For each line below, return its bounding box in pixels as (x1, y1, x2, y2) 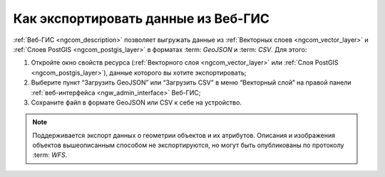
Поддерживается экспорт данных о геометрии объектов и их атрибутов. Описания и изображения (32, 131, 336, 139)
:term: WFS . (32, 151, 68, 159)
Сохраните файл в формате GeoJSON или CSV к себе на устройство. (31, 98, 242, 107)
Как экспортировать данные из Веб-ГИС (13, 11, 270, 26)
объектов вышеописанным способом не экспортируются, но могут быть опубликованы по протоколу (32, 141, 344, 149)
